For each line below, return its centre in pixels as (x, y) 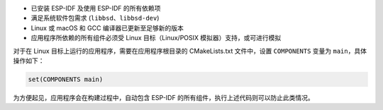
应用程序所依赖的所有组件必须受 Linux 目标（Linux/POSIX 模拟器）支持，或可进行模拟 (156, 38)
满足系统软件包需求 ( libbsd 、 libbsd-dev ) (95, 18)
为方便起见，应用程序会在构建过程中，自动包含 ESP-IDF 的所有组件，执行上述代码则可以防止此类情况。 (164, 97)
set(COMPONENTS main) (66, 79)
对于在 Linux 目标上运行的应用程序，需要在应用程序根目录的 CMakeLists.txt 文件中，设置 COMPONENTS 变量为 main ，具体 (190, 51)
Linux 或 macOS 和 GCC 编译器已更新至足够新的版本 (107, 28)
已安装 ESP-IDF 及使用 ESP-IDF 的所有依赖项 (96, 8)
